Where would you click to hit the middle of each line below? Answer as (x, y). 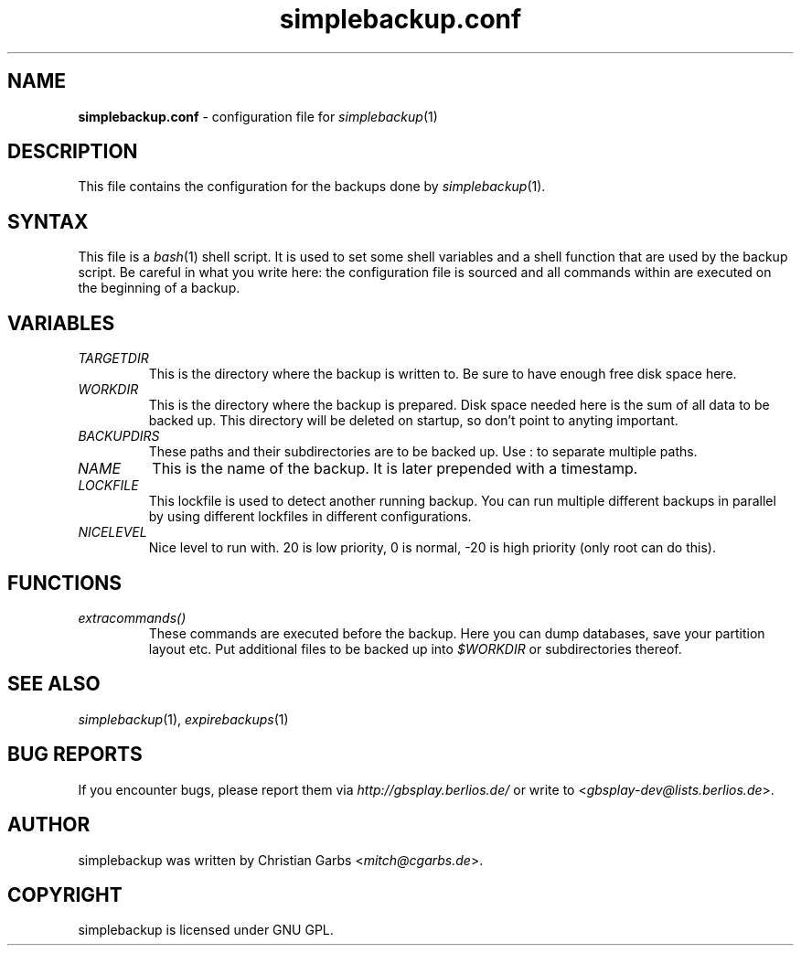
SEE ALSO (54, 684)
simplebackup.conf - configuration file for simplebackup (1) (258, 116)
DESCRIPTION (73, 152)
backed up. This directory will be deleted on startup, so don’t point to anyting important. (413, 421)
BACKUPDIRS (119, 436)
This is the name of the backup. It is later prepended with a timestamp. (395, 469)
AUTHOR (49, 825)
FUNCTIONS (65, 583)
